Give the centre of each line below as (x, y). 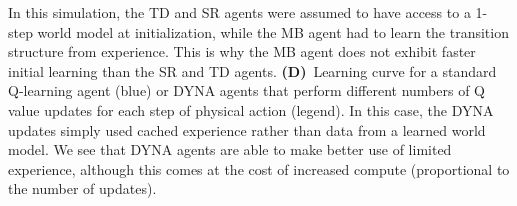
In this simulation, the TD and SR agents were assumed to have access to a (239, 12)
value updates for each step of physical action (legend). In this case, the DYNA (251, 109)
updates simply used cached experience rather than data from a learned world (247, 129)
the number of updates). (82, 188)
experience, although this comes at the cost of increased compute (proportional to (259, 168)
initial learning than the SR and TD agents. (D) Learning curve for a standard (252, 70)
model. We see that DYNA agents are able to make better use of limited (230, 149)
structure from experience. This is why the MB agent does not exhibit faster (242, 51)
